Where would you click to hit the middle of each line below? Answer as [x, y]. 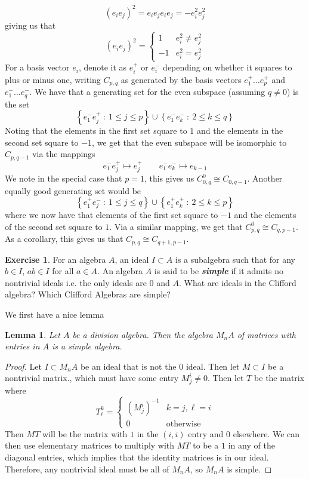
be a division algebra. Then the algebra [143, 334]
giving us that [30, 25]
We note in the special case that [64, 178]
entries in [22, 346]
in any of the [251, 445]
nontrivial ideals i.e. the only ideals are [76, 282]
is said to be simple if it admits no [219, 271]
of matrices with [266, 334]
